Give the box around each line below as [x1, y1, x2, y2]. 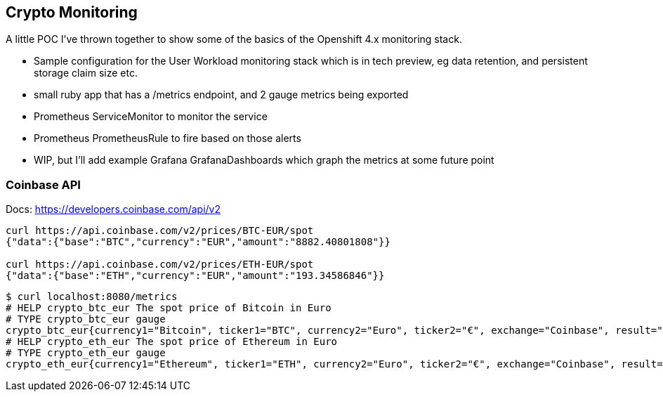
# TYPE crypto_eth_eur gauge [6, 347, 166, 359]
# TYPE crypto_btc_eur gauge [6, 313, 166, 325]
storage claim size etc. [34, 67, 138, 79]
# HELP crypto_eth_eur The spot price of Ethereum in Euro [6, 336, 338, 348]
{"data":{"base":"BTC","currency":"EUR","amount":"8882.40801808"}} [6, 236, 390, 248]
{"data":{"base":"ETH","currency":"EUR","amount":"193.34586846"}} [6, 270, 385, 282]
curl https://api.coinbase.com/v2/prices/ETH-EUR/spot [6, 259, 314, 271]
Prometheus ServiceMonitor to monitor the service [34, 110, 268, 123]
